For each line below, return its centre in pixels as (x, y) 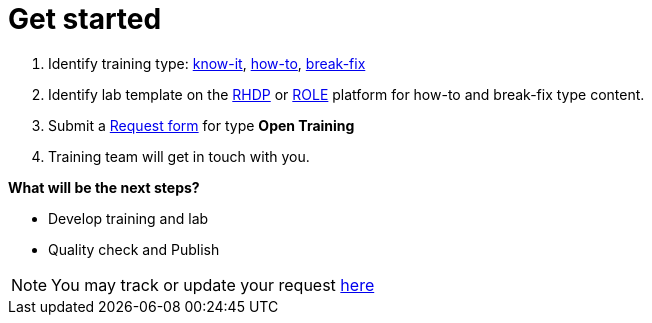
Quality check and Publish (134, 249)
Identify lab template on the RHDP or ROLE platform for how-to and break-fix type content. (346, 94)
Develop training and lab (128, 218)
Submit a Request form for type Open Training (201, 125)
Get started (85, 19)
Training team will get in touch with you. (179, 156)
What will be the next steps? (104, 187)
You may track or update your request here (213, 284)
